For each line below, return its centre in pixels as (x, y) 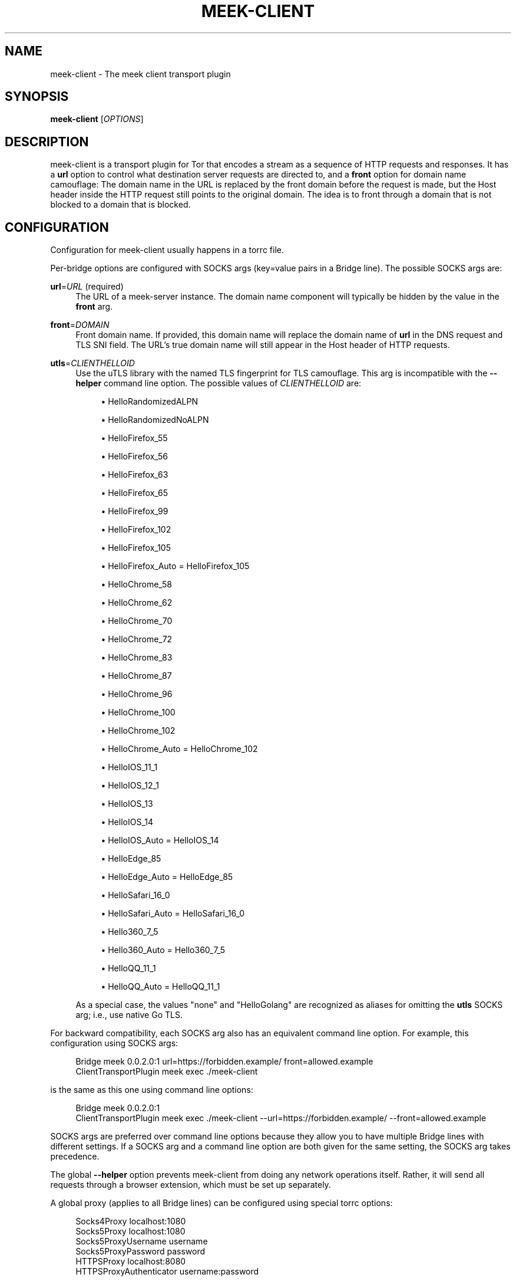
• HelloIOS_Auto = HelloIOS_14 (160, 840)
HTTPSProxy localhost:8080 (131, 1262)
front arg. (94, 307)
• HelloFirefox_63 (135, 475)
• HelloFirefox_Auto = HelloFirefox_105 (175, 566)
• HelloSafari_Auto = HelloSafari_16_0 (173, 914)
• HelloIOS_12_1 (130, 786)
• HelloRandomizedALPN (149, 402)
